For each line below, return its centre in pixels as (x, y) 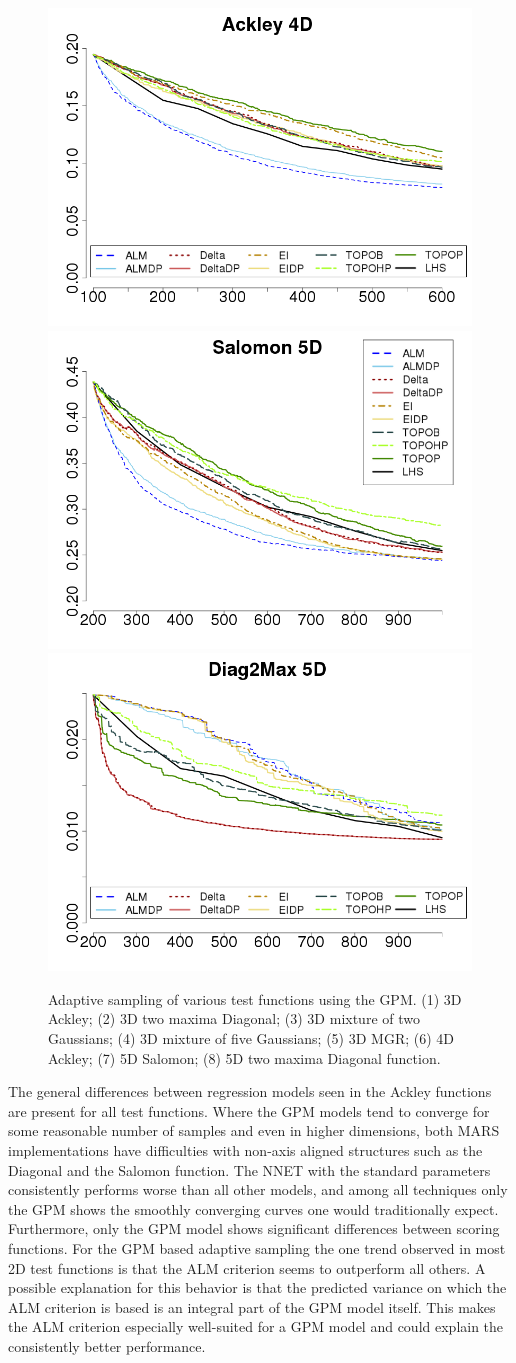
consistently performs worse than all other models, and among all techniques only (258, 1189)
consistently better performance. (107, 1345)
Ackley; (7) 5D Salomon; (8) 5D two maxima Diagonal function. (244, 1057)
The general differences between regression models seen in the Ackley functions (250, 1091)
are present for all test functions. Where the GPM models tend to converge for (249, 1110)
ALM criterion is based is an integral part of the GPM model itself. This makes (252, 1306)
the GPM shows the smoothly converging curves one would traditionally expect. (253, 1208)
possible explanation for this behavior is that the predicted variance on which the (257, 1287)
